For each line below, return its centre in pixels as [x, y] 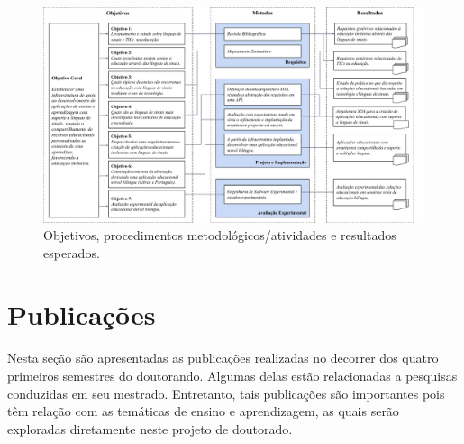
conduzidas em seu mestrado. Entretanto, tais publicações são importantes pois [226, 393]
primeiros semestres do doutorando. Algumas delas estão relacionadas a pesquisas [232, 375]
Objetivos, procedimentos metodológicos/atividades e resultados [220, 235]
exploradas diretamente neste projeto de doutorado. [150, 428]
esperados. [72, 252]
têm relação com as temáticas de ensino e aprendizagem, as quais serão [203, 411]
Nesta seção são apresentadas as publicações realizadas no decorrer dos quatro [223, 358]
